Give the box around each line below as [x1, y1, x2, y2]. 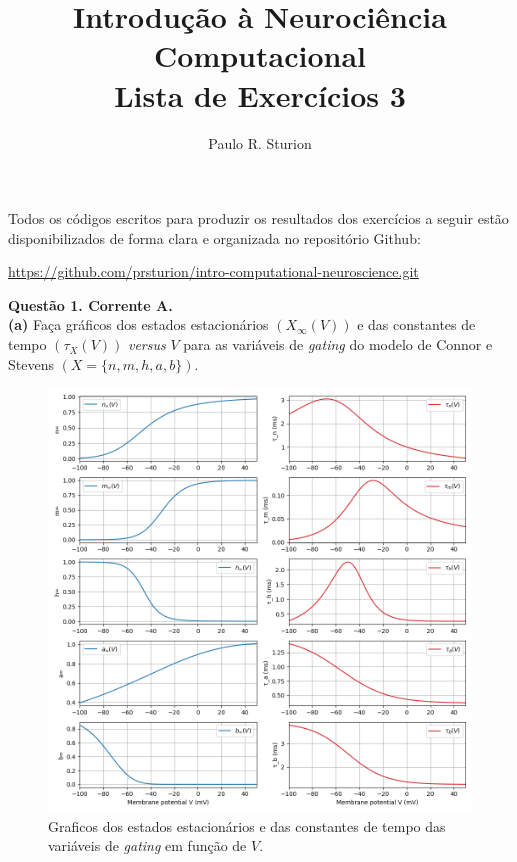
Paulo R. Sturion [208, 132, 312, 153]
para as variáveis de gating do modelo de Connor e [183, 334, 493, 355]
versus [127, 334, 166, 355]
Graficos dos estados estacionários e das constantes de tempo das [48, 815, 446, 836]
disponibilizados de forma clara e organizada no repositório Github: [8, 227, 421, 248]
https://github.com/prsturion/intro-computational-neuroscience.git [8, 261, 419, 282]
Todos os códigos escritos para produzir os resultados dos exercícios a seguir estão [8, 208, 509, 229]
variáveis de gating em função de [48, 835, 247, 856]
